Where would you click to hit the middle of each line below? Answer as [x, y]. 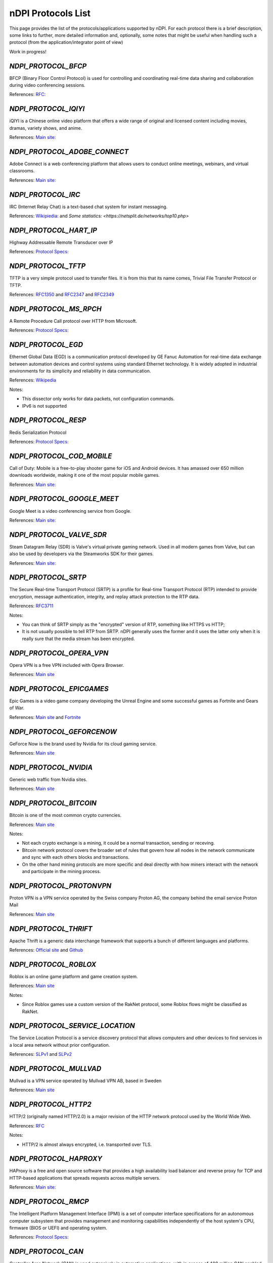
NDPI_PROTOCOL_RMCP [49, 1202]
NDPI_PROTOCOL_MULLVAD [55, 1069]
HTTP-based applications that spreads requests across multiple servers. [85, 1178]
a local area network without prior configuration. [60, 1045]
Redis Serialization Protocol [38, 432]
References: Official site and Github [46, 950]
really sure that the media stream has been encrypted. [78, 639]
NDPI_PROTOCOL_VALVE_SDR [58, 535]
